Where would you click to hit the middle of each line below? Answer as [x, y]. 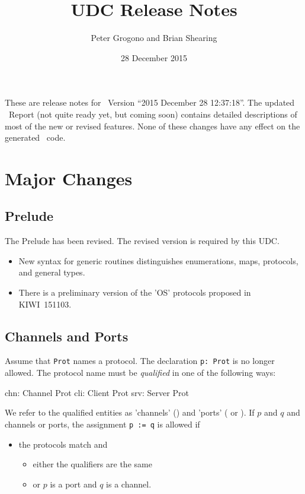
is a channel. [129, 484]
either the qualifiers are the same [92, 464]
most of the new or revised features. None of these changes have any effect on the [152, 126]
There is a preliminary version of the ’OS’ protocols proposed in [135, 292]
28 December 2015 [154, 57]
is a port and [73, 484]
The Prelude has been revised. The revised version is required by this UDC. [142, 241]
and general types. [52, 272]
